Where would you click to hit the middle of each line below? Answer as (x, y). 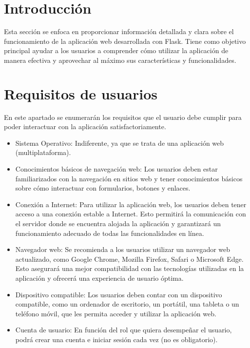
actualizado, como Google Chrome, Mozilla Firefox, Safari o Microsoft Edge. (129, 259)
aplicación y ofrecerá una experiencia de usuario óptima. (99, 278)
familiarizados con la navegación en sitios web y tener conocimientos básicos (129, 178)
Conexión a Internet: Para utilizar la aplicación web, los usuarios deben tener (131, 204)
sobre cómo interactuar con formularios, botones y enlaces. (103, 188)
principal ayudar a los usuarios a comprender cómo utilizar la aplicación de (116, 50)
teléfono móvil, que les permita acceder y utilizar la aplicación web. (116, 313)
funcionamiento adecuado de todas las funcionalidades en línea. (110, 233)
